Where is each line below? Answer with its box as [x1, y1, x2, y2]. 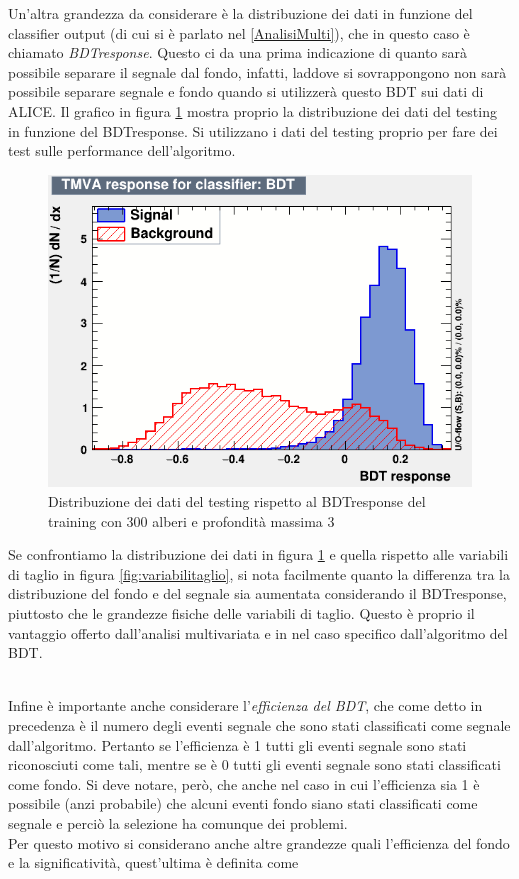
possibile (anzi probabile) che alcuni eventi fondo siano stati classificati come [8, 793, 478, 814]
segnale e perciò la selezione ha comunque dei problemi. [8, 812, 348, 833]
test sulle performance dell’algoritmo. [8, 140, 236, 161]
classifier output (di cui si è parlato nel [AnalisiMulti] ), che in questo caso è [8, 22, 470, 43]
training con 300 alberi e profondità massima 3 [48, 510, 335, 531]
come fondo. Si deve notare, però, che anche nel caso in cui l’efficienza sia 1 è [8, 773, 480, 794]
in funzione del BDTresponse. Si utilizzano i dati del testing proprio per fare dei [8, 120, 498, 141]
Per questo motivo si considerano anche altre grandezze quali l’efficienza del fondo [8, 832, 510, 853]
